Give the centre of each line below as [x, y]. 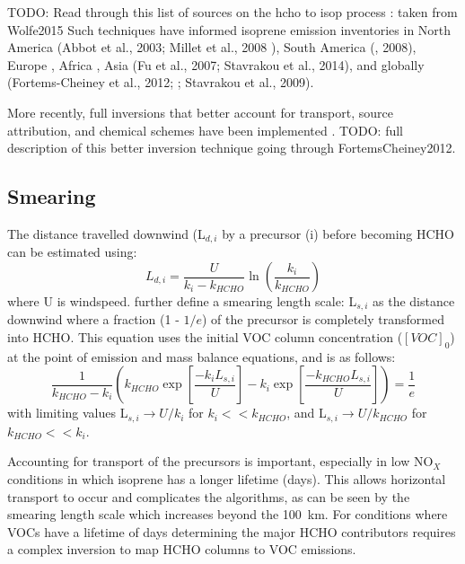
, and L [307, 413]
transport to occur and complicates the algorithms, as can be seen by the [209, 496]
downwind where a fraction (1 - [93, 319]
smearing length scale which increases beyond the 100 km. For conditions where [228, 514]
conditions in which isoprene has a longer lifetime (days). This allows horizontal [227, 479]
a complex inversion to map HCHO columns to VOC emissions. [182, 549]
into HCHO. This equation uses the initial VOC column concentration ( [205, 337]
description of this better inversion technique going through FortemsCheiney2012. [232, 148]
